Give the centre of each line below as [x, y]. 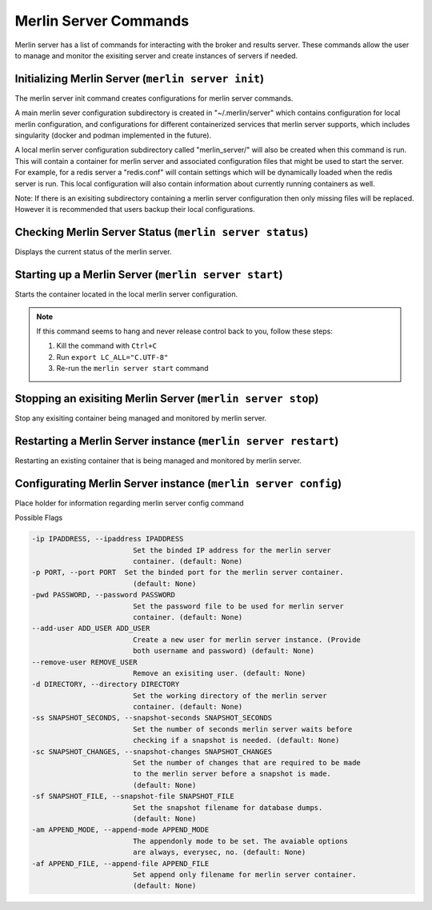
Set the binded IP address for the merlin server [232, 550]
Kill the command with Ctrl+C [107, 346]
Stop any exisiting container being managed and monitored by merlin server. [141, 418]
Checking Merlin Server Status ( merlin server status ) [162, 232]
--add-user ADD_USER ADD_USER [91, 629]
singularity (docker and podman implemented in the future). [113, 135]
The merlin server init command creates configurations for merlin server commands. [154, 98]
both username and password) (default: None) [224, 651]
